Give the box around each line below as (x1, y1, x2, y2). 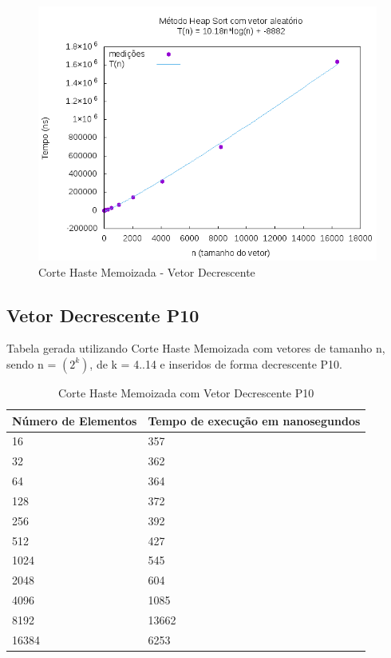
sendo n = (6, 355, 57, 372)
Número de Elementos (12, 412, 137, 429)
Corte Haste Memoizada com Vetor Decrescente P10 (58, 384, 314, 401)
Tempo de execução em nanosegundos (148, 412, 361, 429)
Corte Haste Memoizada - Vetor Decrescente (38, 263, 255, 280)
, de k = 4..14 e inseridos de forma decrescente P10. (89, 355, 342, 372)
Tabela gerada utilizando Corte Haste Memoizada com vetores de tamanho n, (6, 340, 385, 357)
